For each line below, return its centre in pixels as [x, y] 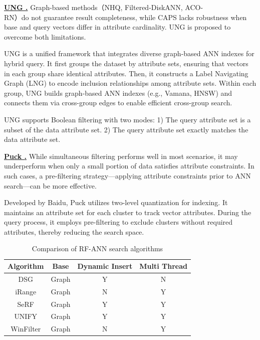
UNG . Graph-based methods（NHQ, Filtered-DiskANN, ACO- [104, 7]
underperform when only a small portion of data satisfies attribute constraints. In [129, 166]
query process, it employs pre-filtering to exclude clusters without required [118, 222]
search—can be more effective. [50, 185]
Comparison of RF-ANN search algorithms [97, 248]
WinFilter [26, 329]
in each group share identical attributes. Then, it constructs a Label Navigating [126, 73]
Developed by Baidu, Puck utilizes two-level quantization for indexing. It [116, 202]
